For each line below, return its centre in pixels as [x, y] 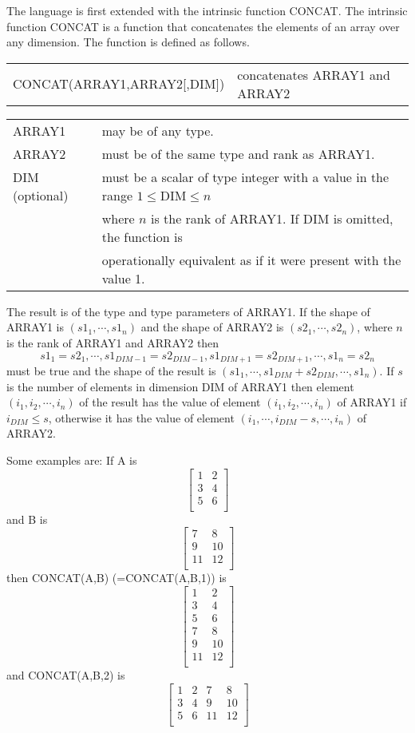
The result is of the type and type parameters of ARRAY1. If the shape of [188, 311]
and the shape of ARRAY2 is [212, 327]
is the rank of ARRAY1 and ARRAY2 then [113, 342]
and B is [27, 519]
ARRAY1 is [36, 327]
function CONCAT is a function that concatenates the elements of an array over [203, 26]
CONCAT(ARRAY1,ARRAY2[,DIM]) [119, 84]
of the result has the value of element [170, 402]
